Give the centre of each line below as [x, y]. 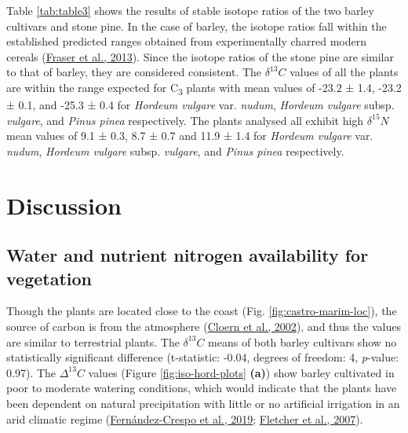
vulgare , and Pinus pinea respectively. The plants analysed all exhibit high [185, 120]
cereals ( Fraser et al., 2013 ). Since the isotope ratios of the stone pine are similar [200, 56]
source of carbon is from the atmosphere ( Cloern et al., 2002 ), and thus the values [204, 327]
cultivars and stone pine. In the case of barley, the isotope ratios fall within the [197, 26]
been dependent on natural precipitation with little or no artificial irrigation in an [203, 403]
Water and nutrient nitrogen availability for [188, 255]
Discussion [64, 205]
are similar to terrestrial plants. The [93, 341]
